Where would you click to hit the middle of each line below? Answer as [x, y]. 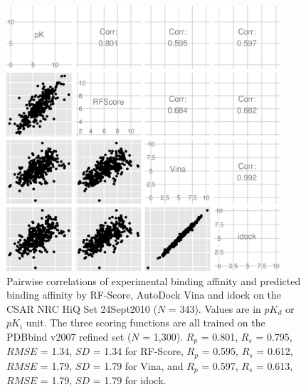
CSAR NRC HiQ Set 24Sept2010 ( [82, 308]
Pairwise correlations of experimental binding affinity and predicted [154, 280]
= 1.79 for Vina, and [138, 365]
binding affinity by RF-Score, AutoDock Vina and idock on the [144, 295]
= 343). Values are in [215, 308]
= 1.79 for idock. [130, 380]
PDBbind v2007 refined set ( [69, 336]
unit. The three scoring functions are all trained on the [146, 323]
